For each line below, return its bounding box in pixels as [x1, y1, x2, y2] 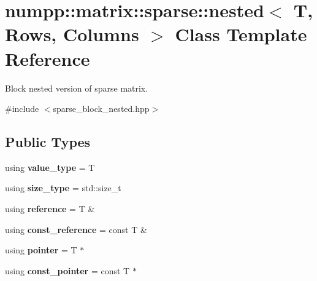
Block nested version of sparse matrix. [5, 81, 148, 94]
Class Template [175, 22, 307, 47]
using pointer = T [5, 243, 77, 256]
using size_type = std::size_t [5, 181, 121, 194]
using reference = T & [5, 202, 95, 215]
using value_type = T [5, 160, 95, 173]
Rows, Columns [5, 22, 139, 47]
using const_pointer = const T [5, 264, 130, 277]
